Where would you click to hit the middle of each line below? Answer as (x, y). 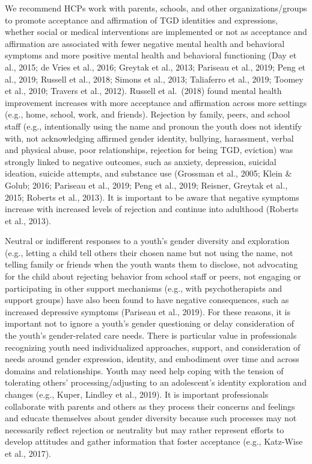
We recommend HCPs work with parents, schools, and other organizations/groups (156, 8)
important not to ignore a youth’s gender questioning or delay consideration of (150, 323)
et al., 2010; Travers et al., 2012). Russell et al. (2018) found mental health (143, 91)
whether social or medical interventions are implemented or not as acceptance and (156, 32)
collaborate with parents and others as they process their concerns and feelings (150, 406)
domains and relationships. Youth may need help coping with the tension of (144, 370)
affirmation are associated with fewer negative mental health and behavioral (145, 43)
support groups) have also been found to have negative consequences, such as (147, 300)
